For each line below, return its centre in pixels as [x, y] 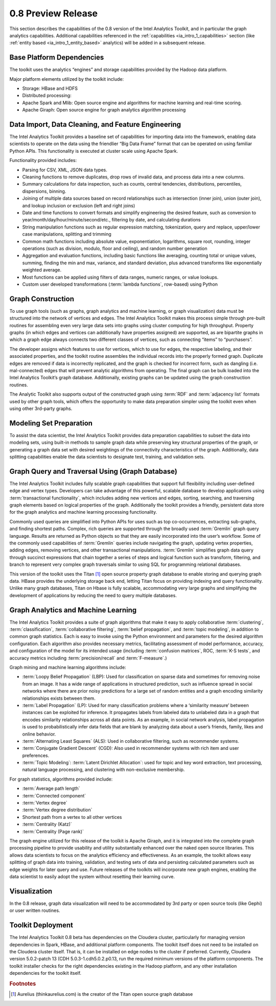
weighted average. [42, 270]
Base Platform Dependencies [57, 58]
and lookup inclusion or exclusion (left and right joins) [79, 205]
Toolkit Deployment [41, 925]
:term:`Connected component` [54, 795]
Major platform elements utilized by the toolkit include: [67, 79]
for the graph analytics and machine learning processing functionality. [83, 512]
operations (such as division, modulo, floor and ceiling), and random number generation [115, 248]
